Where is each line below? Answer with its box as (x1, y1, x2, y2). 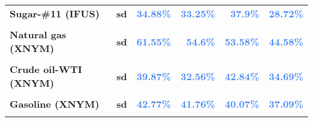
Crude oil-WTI (10, 62, 82, 76)
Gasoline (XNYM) (10, 97, 99, 111)
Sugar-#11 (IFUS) (10, 7, 100, 20)
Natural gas (10, 28, 66, 41)
